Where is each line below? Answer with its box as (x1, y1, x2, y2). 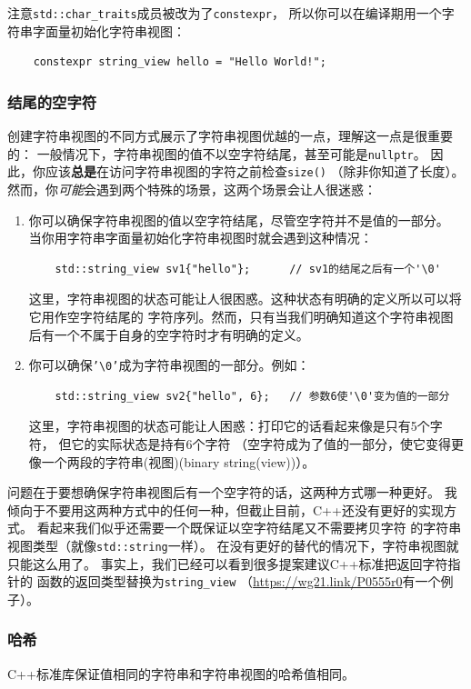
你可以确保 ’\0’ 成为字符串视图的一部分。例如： (28, 355, 310, 374)
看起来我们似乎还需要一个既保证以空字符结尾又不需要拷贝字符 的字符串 (36, 518, 462, 537)
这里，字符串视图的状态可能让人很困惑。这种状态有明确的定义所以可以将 (28, 289, 462, 308)
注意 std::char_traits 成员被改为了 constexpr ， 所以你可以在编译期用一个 (7, 4, 442, 22)
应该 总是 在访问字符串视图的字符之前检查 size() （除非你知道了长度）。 (45, 162, 465, 181)
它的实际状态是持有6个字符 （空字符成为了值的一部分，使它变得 (71, 434, 452, 453)
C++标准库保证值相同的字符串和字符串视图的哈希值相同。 (7, 664, 355, 683)
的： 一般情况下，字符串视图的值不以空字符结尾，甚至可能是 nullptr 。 (7, 144, 426, 163)
